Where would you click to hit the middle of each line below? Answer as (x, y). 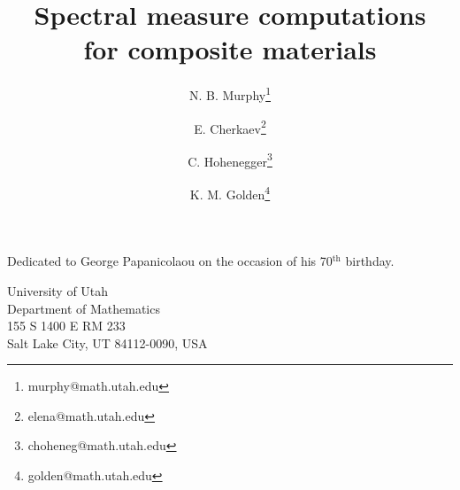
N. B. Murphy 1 (230, 93)
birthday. (370, 261)
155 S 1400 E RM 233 (66, 326)
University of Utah (58, 290)
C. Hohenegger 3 (230, 159)
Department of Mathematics (84, 308)
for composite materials (230, 49)
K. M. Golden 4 (230, 193)
